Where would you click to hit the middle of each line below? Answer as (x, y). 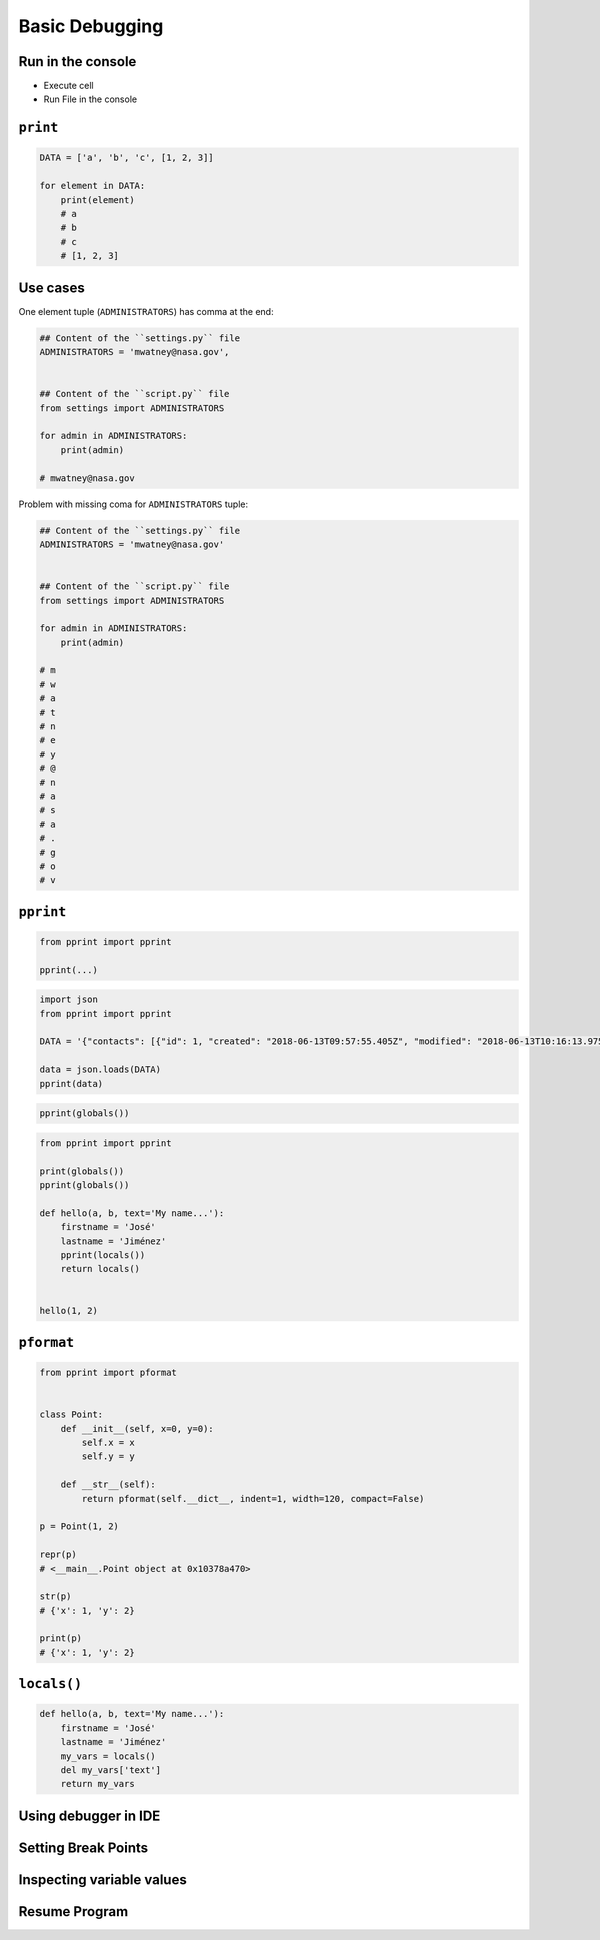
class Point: (71, 1414)
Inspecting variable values (102, 1879)
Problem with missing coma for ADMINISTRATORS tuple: (133, 504)
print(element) (97, 199)
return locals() (100, 1269)
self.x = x (108, 1442)
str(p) (55, 1596)
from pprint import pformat (108, 1373)
